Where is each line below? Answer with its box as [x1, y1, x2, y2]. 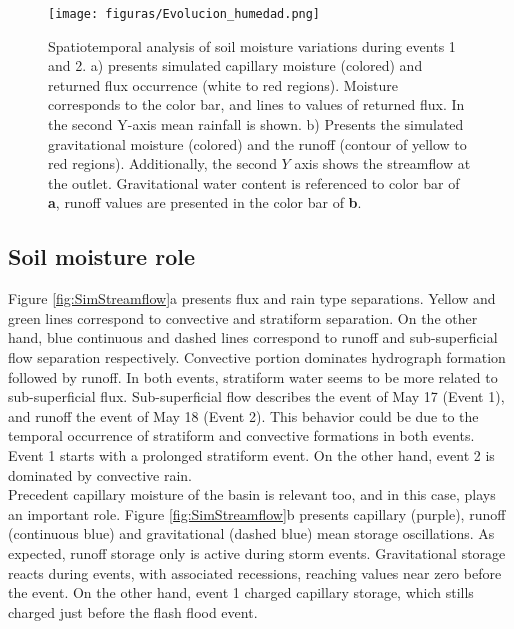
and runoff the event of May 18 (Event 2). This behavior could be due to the [8, 405, 479, 426]
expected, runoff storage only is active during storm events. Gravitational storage [8, 542, 506, 563]
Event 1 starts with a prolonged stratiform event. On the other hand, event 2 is [8, 444, 495, 465]
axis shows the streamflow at [294, 153, 471, 174]
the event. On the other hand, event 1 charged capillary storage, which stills [8, 582, 474, 603]
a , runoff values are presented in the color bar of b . [48, 192, 362, 213]
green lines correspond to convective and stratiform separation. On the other [8, 307, 478, 328]
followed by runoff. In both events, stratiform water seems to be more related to [8, 366, 498, 387]
